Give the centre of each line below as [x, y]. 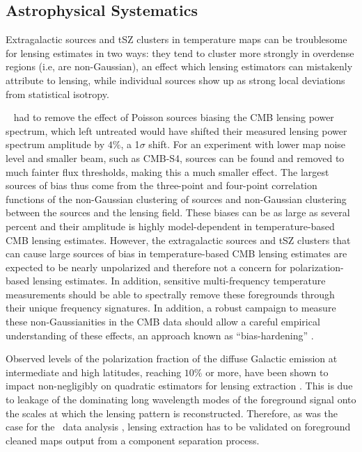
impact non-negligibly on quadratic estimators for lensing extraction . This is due [179, 386]
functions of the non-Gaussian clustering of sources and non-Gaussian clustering [176, 199]
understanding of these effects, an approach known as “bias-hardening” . [160, 335]
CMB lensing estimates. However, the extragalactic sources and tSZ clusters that [178, 240]
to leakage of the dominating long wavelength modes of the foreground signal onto [181, 399]
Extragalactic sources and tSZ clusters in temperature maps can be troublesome [176, 39]
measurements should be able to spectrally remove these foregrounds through [170, 294]
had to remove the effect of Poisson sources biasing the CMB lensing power [174, 117]
